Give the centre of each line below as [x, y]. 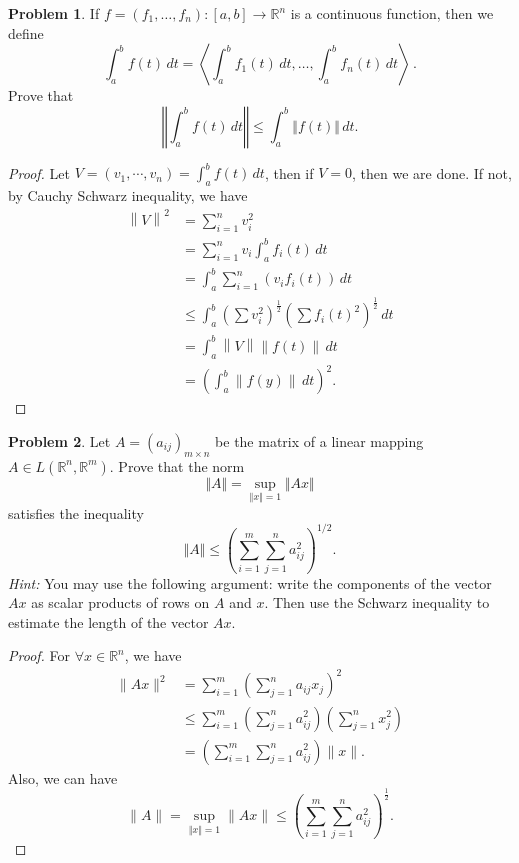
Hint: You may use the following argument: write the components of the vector [250, 582]
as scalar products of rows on [120, 602]
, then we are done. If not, [432, 172]
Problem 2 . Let [59, 440]
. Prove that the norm [177, 465]
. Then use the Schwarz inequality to [377, 602]
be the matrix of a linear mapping [319, 440]
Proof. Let [39, 172]
